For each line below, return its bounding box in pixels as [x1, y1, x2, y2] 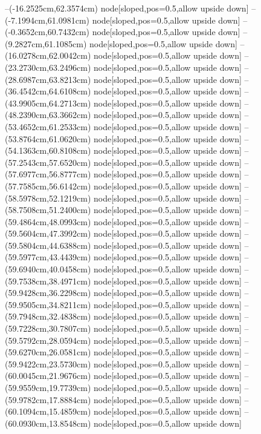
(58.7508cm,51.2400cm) [5, 203, 91, 216]
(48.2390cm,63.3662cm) [5, 108, 91, 121]
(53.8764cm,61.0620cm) [5, 132, 91, 145]
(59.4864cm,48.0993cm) [5, 215, 91, 228]
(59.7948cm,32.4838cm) [5, 310, 91, 323]
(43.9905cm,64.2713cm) [5, 96, 91, 109]
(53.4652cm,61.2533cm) [5, 120, 91, 133]
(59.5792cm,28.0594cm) [5, 334, 91, 346]
